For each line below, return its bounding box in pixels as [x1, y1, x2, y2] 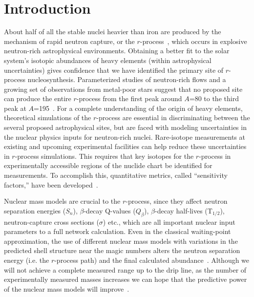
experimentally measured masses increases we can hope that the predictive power [4, 274, 247, 284]
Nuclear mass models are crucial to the [4, 196, 121, 206]
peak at [4, 103, 26, 113]
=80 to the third [189, 93, 239, 104]
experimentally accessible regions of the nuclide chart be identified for [4, 160, 212, 170]
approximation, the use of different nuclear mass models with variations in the [4, 235, 238, 246]
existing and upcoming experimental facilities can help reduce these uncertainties [4, 141, 247, 151]
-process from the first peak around [76, 93, 182, 104]
